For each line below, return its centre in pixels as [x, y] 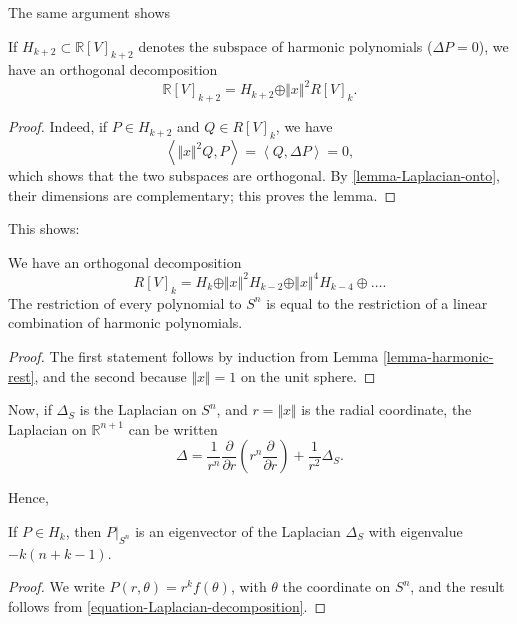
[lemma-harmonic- [438, 355]
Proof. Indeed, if [58, 126]
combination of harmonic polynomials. [125, 322]
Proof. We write [56, 586]
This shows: [44, 228]
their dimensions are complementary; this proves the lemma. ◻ [202, 194]
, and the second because [110, 375]
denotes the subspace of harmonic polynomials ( [285, 45]
